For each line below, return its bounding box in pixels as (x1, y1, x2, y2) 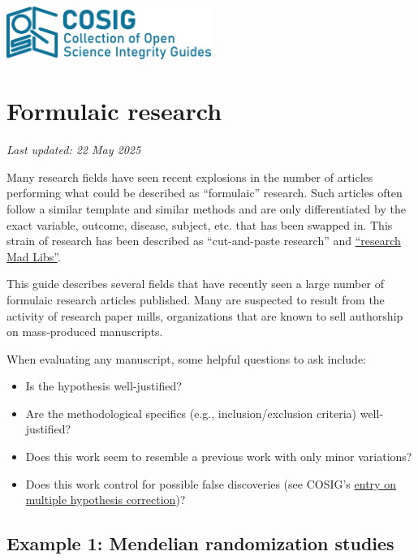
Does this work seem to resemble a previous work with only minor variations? (25, 448, 412, 465)
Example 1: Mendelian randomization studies (6, 531, 394, 556)
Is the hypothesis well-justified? (25, 377, 182, 394)
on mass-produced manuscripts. (6, 323, 163, 340)
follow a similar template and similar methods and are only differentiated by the (6, 200, 406, 217)
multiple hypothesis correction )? (25, 491, 186, 508)
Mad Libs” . (6, 248, 61, 265)
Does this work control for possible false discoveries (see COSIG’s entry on (25, 475, 396, 492)
